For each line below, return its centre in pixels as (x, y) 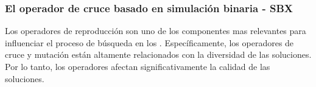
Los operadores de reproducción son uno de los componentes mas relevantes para (156, 31)
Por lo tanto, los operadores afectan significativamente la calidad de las (138, 66)
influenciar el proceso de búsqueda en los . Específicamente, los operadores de (149, 42)
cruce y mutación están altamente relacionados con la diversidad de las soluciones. (158, 54)
